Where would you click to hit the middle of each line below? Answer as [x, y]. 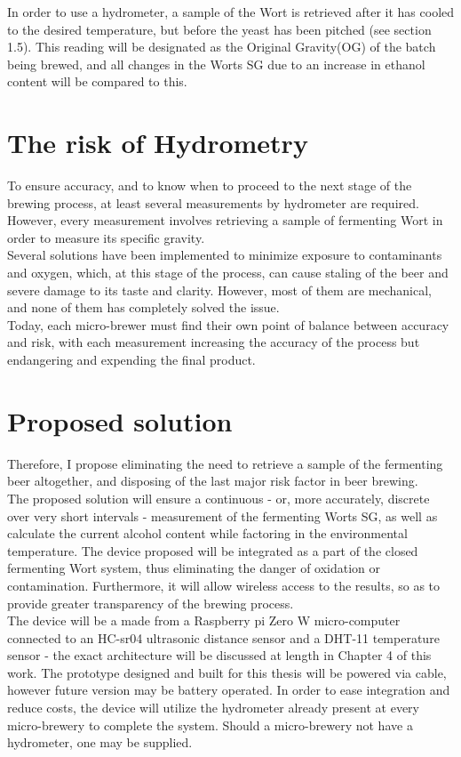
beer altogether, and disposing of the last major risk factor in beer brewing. [213, 481]
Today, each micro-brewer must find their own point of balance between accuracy [228, 324]
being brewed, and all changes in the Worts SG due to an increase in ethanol [216, 64]
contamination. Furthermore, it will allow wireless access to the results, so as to [224, 585]
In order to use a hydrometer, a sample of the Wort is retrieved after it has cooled [231, 12]
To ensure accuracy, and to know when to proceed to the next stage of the [210, 185]
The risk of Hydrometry [158, 143]
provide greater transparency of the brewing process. [151, 603]
